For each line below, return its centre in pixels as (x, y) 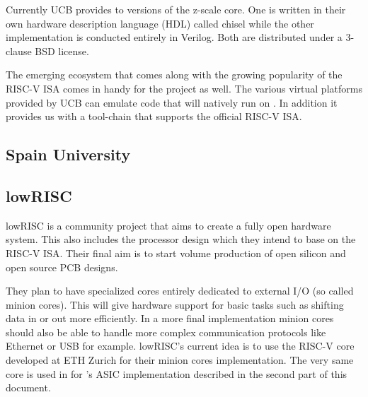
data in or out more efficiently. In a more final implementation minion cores (170, 318)
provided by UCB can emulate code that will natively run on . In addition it (172, 102)
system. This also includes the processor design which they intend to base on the (181, 239)
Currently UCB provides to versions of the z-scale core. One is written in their (176, 9)
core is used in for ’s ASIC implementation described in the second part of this (177, 373)
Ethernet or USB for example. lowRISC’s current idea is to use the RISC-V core (180, 346)
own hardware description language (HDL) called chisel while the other (160, 23)
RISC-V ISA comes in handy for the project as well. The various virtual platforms (184, 88)
